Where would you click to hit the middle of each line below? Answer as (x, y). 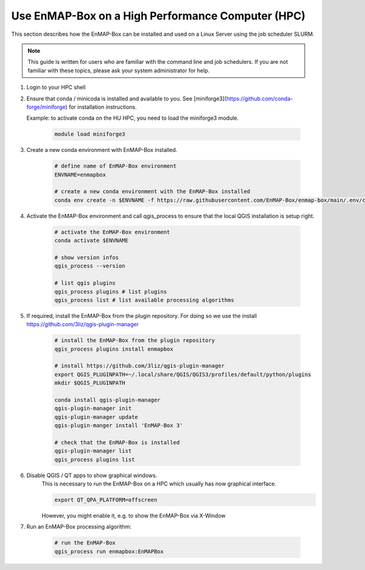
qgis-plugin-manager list (93, 451)
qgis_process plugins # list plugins (111, 291)
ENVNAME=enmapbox (80, 174)
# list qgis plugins (85, 283)
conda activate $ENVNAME (92, 241)
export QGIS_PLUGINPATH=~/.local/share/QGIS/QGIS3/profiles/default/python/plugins (183, 374)
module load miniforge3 (90, 134)
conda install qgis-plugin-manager (107, 400)
